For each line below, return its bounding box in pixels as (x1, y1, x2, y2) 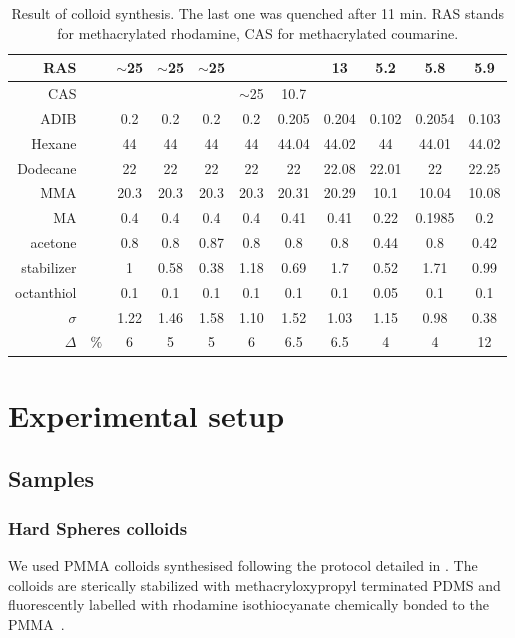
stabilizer (21, 256, 77, 277)
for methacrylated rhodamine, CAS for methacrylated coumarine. (57, 22, 459, 43)
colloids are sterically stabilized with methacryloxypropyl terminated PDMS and (8, 574, 501, 595)
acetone (30, 232, 77, 253)
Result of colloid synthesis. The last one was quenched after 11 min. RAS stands (11, 3, 504, 23)
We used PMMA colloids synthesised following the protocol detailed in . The (8, 554, 478, 575)
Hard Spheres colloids (8, 515, 188, 540)
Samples (8, 463, 94, 494)
